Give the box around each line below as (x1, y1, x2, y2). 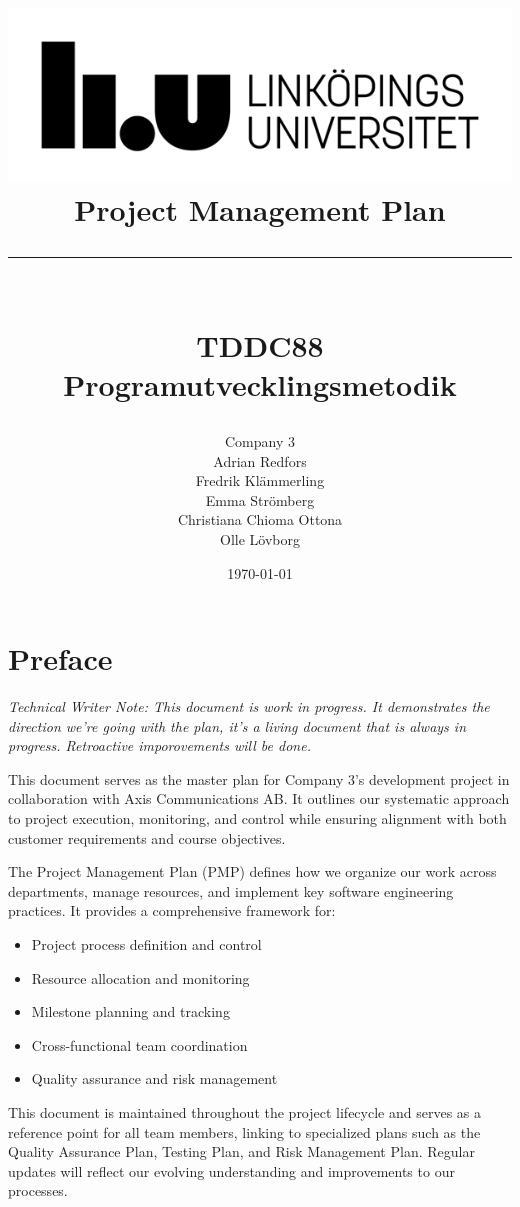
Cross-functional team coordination (31, 1034, 248, 1055)
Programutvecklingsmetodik (63, 363, 457, 404)
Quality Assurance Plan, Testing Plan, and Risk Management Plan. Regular (8, 1141, 475, 1162)
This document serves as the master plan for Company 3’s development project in (8, 768, 510, 789)
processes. (8, 1180, 68, 1201)
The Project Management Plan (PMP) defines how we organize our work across (8, 861, 497, 882)
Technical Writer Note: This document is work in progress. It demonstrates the (8, 696, 490, 717)
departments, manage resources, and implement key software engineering (8, 880, 454, 901)
